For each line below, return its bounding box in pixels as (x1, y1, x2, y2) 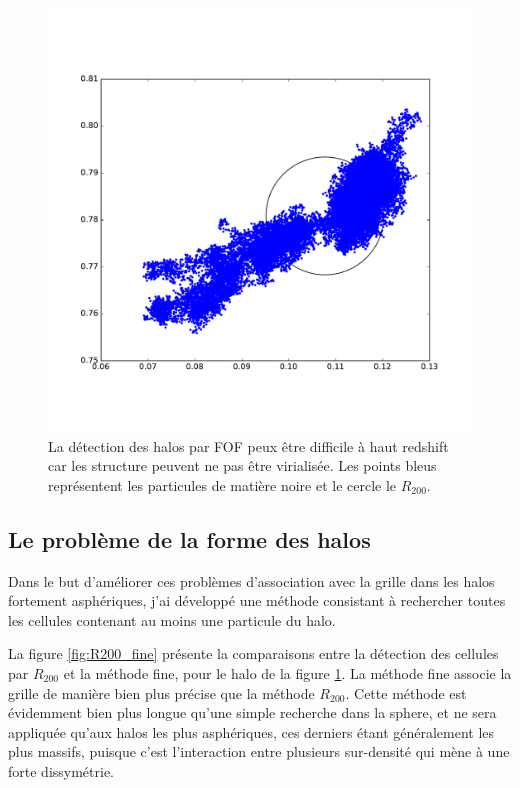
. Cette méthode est (345, 682, 467, 703)
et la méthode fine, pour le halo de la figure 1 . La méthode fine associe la (63, 662, 512, 683)
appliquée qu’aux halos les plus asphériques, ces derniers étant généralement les (8, 721, 495, 742)
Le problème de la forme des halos (8, 523, 371, 554)
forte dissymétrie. (8, 760, 115, 781)
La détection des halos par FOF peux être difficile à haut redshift (48, 435, 449, 456)
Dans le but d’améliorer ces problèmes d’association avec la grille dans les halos (8, 570, 495, 591)
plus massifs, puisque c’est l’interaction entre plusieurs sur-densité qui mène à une (8, 741, 510, 762)
